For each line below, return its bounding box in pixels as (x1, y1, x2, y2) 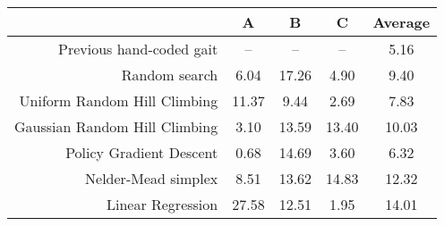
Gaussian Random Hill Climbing (14, 116, 218, 137)
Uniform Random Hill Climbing (19, 90, 218, 111)
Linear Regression (106, 194, 218, 214)
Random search (121, 64, 218, 85)
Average (372, 12, 431, 32)
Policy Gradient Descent (65, 142, 218, 163)
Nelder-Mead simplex (85, 168, 218, 188)
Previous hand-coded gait (58, 38, 218, 59)
